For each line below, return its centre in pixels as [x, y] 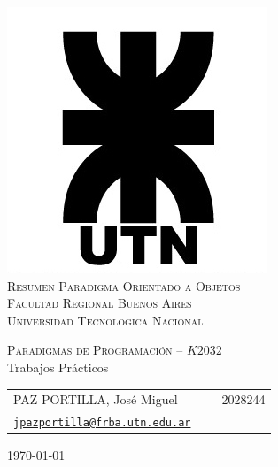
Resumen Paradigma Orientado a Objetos [124, 285]
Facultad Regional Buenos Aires [100, 303]
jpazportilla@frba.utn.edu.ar [102, 423]
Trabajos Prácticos [58, 367]
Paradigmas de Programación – [95, 350]
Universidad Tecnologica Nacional [105, 320]
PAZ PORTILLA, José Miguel [96, 399]
